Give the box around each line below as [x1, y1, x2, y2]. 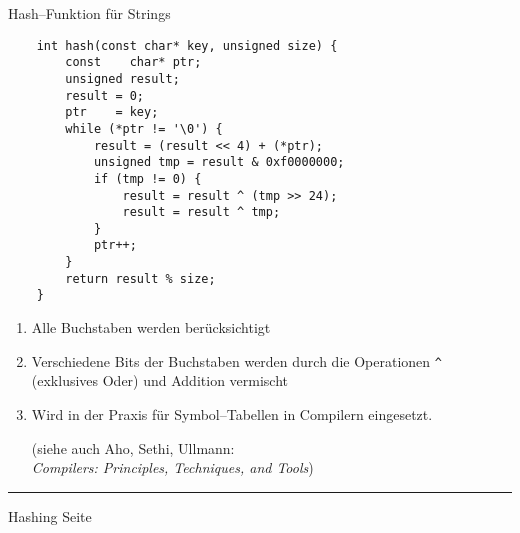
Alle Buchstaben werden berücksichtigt [31, 317, 271, 338]
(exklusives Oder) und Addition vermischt [31, 370, 289, 391]
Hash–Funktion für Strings [8, 3, 171, 23]
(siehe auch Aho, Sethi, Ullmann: [31, 437, 235, 458]
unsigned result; [65, 71, 180, 86]
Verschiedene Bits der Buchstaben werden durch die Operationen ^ [31, 350, 442, 371]
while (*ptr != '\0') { [65, 121, 223, 136]
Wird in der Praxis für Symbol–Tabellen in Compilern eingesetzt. [31, 403, 433, 424]
